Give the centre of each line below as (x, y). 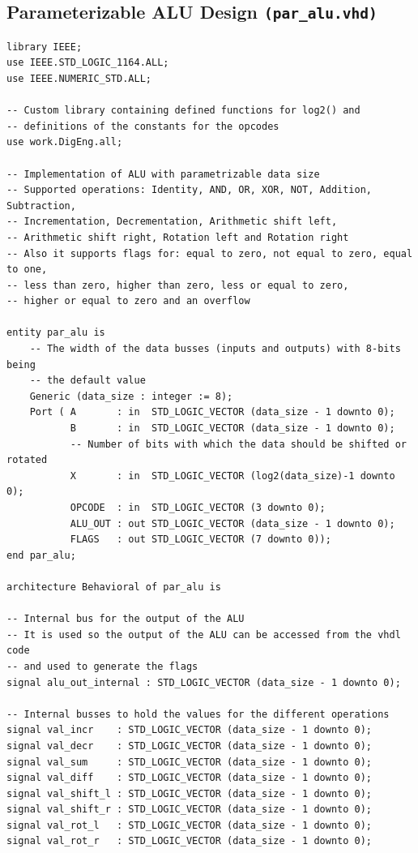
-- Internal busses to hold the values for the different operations (198, 714)
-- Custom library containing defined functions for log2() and (183, 111)
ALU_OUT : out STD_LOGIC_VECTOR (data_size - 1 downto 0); (232, 523)
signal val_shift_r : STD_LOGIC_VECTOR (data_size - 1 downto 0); (190, 810)
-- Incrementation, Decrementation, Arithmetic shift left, (172, 222)
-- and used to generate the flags (102, 666)
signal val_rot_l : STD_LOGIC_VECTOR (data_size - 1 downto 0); (190, 825)
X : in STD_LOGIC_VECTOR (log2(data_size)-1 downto (232, 476)
